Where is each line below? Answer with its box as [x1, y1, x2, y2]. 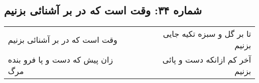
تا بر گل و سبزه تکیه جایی [163, 28, 251, 40]
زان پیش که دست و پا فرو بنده [8, 54, 113, 66]
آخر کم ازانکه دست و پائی [162, 54, 251, 66]
